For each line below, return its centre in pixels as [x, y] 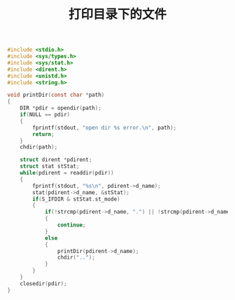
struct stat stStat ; [50, 166]
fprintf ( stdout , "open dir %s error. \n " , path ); [105, 128]
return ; [43, 134]
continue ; [71, 225]
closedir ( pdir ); [44, 284]
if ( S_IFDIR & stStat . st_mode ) [76, 199]
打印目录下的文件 [117, 14]
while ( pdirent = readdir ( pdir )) [67, 173]
